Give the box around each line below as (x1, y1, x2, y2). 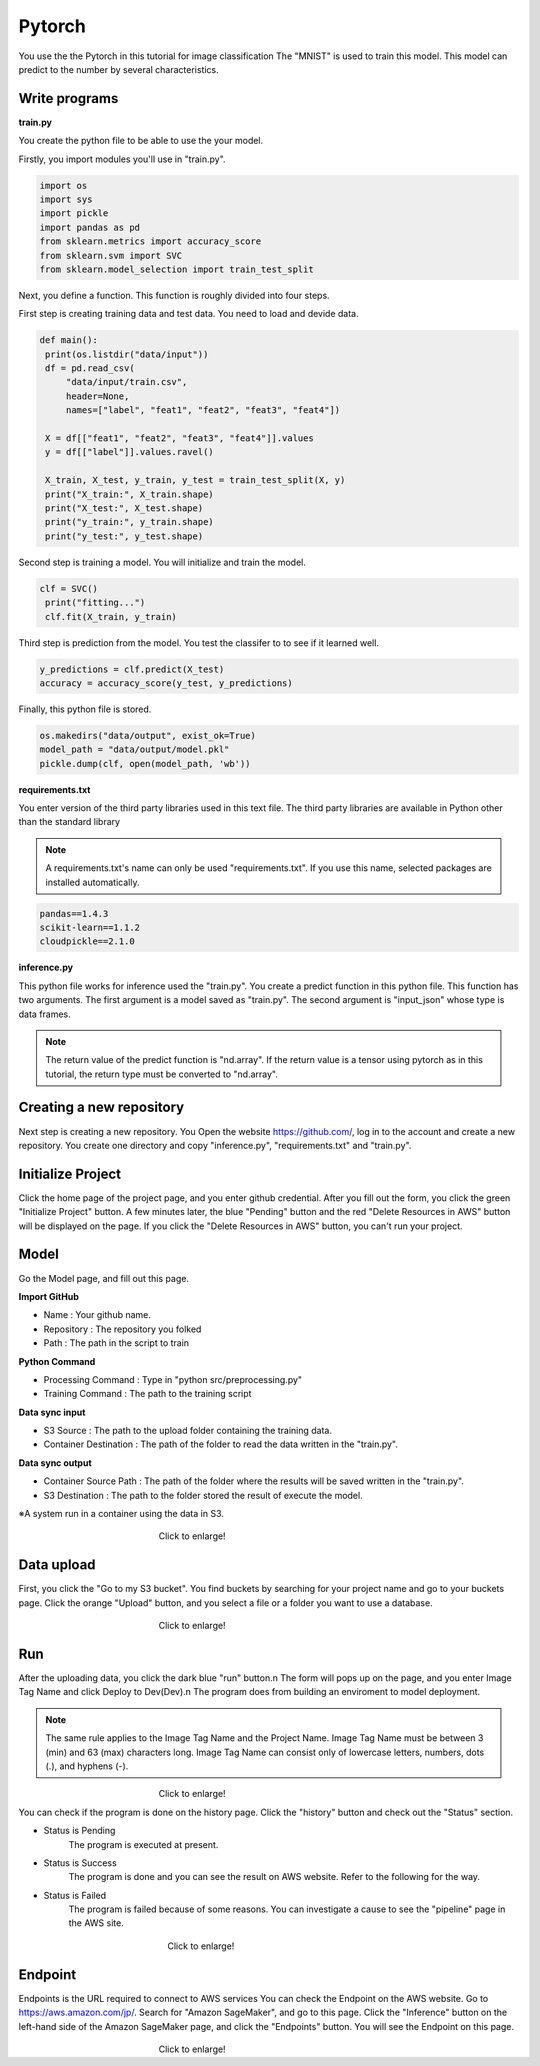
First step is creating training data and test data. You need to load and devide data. (18, 308, 359, 320)
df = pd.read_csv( (45, 363, 135, 374)
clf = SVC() (39, 583, 99, 594)
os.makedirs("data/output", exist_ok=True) (39, 730, 257, 741)
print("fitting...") (45, 597, 146, 609)
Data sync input (18, 1406, 86, 1418)
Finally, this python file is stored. (18, 703, 152, 715)
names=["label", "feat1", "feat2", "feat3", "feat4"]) (65, 405, 341, 416)
